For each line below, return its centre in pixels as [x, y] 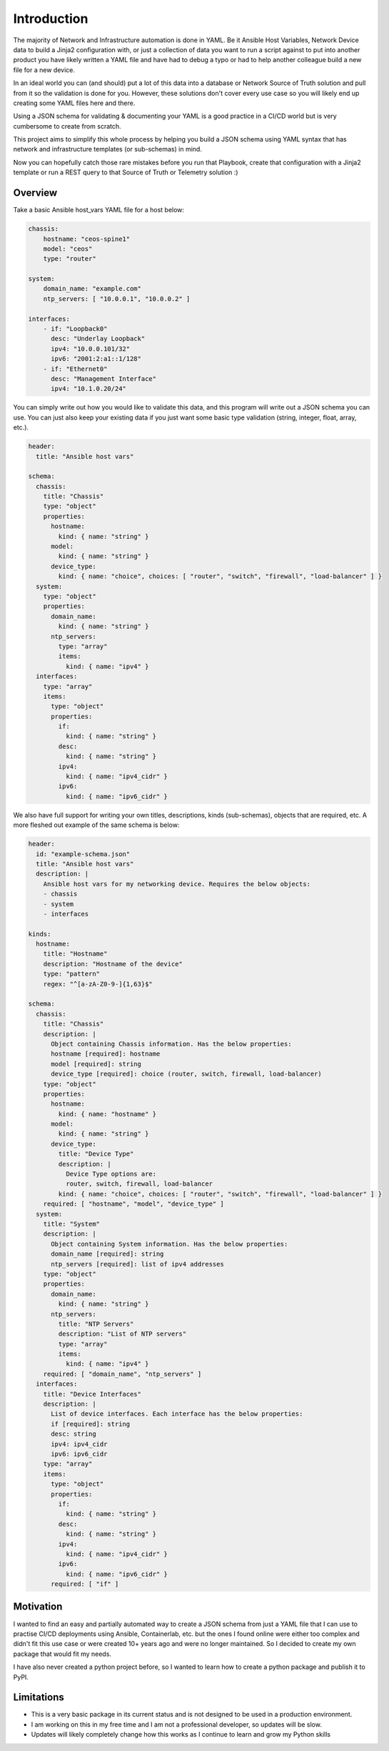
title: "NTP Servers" [96, 1324]
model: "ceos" [68, 249]
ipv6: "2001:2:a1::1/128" [96, 359]
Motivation [38, 1607]
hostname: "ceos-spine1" [87, 239]
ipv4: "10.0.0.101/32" [91, 349]
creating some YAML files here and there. [74, 103]
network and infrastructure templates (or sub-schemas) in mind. [108, 149]
